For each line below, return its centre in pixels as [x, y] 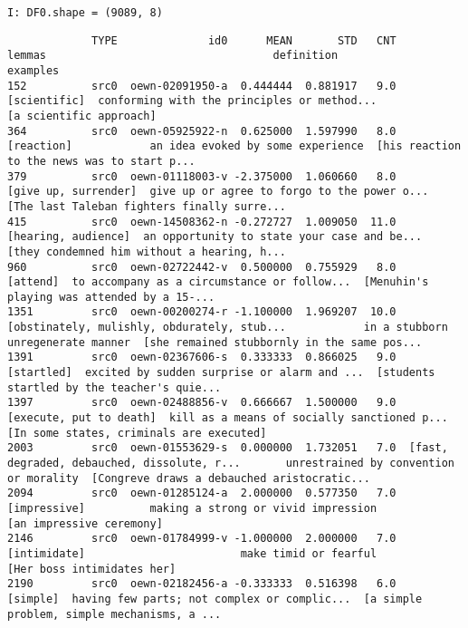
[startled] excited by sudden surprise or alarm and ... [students [221, 373]
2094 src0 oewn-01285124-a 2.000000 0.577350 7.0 [202, 493]
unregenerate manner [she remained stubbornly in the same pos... [215, 342]
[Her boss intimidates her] [92, 569]
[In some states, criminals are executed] [137, 433]
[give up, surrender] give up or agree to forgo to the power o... [218, 192]
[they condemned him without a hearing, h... [147, 251]
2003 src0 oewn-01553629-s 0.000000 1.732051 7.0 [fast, [228, 448]
